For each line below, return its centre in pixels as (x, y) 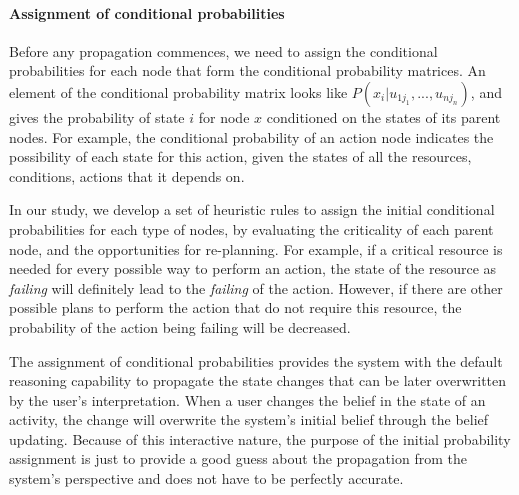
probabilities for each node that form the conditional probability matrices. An (247, 70)
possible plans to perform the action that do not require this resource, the (235, 307)
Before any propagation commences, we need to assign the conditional (223, 50)
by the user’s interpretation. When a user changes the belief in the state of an (247, 399)
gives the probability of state (97, 116)
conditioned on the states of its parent (383, 116)
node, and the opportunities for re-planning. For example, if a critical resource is (256, 248)
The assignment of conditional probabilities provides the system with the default (256, 360)
